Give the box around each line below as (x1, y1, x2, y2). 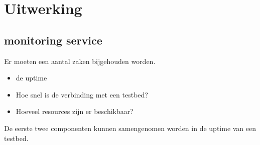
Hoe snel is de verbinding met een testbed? (16, 89, 148, 99)
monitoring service (4, 32, 102, 47)
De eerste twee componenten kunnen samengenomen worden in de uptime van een (4, 122, 256, 133)
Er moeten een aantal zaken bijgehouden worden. (4, 55, 156, 66)
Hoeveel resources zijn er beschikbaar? (16, 106, 134, 116)
